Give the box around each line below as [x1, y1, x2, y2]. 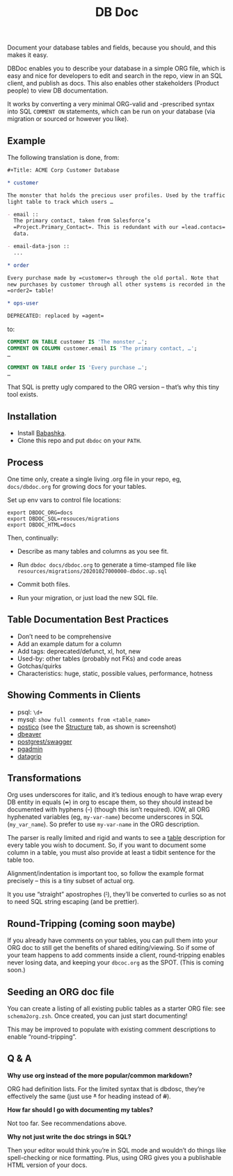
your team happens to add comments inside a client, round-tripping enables [7, 951, 225, 960]
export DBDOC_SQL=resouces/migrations [7, 515, 120, 522]
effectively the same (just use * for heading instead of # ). [7, 1092, 172, 1100]
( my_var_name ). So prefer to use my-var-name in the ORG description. [7, 820, 200, 828]
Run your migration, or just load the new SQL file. [17, 594, 159, 602]
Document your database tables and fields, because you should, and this [7, 43, 217, 52]
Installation [7, 410, 57, 422]
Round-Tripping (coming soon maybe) [7, 917, 176, 929]
